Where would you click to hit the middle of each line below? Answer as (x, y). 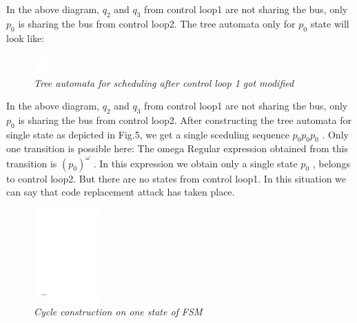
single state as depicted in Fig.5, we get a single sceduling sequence (148, 134)
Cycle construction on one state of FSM (118, 312)
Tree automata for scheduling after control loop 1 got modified (164, 82)
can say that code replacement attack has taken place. (121, 192)
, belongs (331, 163)
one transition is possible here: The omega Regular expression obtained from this (177, 148)
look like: (25, 38)
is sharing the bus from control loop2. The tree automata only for (157, 23)
